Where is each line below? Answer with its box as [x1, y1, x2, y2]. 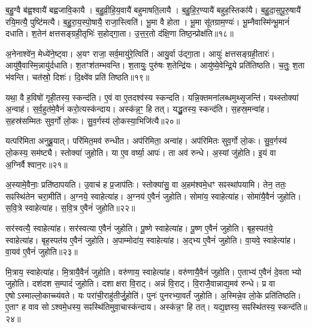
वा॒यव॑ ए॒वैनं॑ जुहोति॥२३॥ [5, 245, 78, 258]
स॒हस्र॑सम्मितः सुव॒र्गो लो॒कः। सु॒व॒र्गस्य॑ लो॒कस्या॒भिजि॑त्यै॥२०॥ [5, 114, 180, 127]
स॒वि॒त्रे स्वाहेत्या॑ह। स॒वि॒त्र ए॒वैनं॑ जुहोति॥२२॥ [5, 201, 135, 214]
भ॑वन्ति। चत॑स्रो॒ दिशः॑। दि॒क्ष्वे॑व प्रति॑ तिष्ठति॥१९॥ [5, 70, 150, 83]
